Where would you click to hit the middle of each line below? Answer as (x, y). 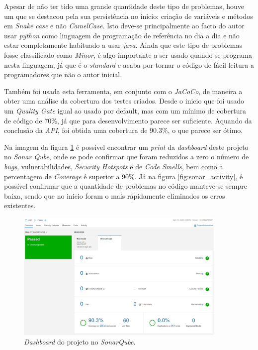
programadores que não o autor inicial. (63, 74)
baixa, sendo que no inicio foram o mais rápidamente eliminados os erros (115, 195)
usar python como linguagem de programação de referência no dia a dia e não (122, 35)
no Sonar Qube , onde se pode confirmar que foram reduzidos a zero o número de (127, 157)
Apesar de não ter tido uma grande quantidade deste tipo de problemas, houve (124, 6)
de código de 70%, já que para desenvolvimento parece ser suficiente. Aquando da (128, 120)
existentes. (20, 205)
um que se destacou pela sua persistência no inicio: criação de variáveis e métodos (129, 16)
